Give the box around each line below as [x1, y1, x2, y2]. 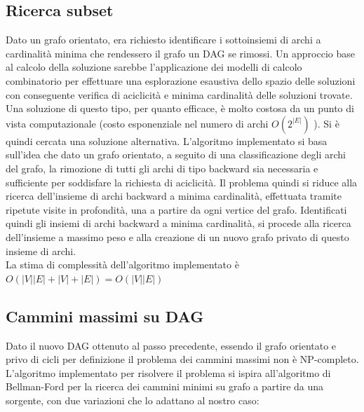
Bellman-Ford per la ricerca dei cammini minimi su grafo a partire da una [6, 379, 324, 394]
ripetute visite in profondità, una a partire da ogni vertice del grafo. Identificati [6, 202, 347, 217]
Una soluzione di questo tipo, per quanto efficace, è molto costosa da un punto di [6, 101, 354, 116]
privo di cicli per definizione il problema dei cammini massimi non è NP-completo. [6, 352, 359, 366]
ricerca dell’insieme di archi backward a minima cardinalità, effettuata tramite [6, 188, 342, 203]
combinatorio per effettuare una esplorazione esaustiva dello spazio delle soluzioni [6, 73, 356, 88]
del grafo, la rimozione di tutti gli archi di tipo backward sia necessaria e [6, 160, 318, 175]
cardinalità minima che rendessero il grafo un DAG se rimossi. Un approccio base [6, 46, 355, 60]
